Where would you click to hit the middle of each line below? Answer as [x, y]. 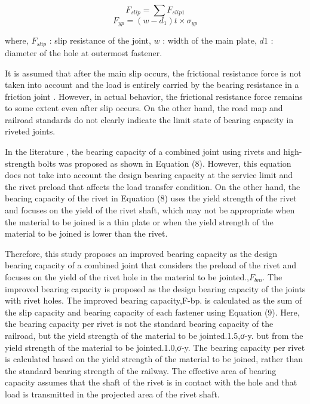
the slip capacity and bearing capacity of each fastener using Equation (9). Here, [152, 312]
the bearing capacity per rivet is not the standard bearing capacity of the [139, 324]
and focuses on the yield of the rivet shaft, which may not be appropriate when [150, 210]
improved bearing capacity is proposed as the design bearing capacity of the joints [155, 288]
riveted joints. [30, 131]
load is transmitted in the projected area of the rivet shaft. [112, 394]
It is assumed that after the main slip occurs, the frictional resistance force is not [153, 73]
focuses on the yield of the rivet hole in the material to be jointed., [127, 277]
